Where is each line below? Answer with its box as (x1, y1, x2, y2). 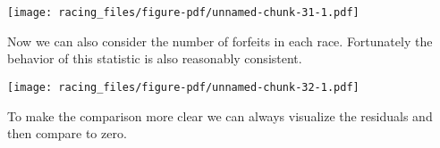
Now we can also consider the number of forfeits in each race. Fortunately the (7, 31, 433, 50)
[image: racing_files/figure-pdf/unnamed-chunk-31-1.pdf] (7, 6, 360, 19)
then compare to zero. (7, 124, 127, 143)
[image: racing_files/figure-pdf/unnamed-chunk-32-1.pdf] (7, 80, 360, 94)
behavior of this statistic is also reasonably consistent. (7, 49, 302, 68)
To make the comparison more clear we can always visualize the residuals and (7, 106, 433, 125)
